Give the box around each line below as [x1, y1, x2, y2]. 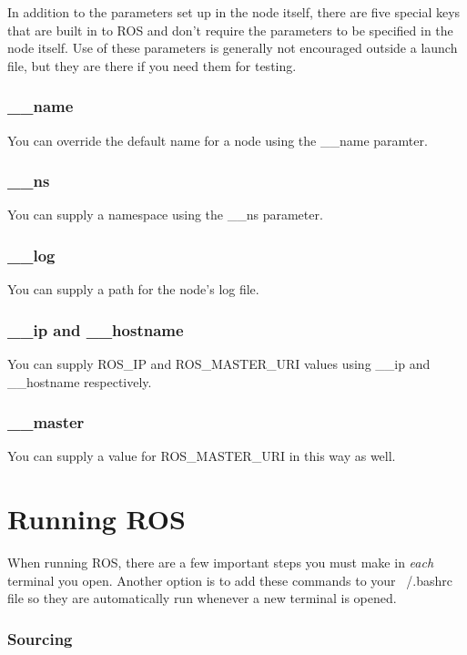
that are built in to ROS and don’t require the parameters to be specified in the [7, 20, 453, 39]
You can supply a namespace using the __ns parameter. [7, 205, 323, 224]
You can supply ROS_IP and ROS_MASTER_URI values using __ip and [7, 354, 431, 374]
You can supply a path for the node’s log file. [7, 280, 259, 299]
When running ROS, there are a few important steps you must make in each [7, 553, 434, 572]
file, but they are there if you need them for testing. [7, 56, 297, 75]
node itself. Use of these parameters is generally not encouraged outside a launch [7, 38, 458, 57]
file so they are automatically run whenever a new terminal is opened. [7, 588, 397, 608]
